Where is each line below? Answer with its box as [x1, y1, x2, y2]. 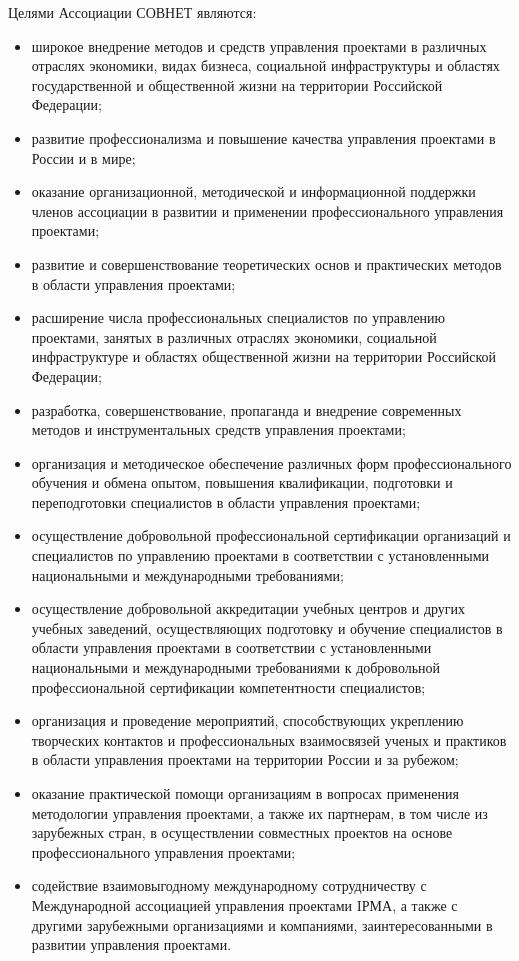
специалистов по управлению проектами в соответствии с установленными [31, 545, 490, 566]
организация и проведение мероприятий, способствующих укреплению [31, 710, 464, 731]
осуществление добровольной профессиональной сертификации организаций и [31, 525, 511, 546]
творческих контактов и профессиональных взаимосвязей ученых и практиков [31, 729, 507, 750]
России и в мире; [31, 147, 136, 168]
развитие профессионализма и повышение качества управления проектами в [31, 127, 496, 148]
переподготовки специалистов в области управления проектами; [31, 491, 421, 512]
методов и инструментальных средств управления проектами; [31, 419, 406, 440]
